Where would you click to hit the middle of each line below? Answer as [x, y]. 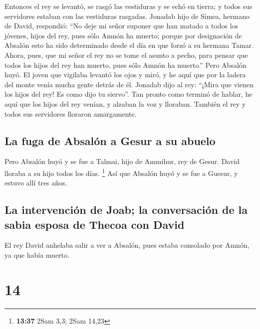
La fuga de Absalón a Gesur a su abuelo [110, 140]
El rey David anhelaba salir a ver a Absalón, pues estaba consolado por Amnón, [127, 245]
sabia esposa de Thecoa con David [95, 224]
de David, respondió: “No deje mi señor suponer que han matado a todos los [122, 26]
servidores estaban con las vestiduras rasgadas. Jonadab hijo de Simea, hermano [127, 16]
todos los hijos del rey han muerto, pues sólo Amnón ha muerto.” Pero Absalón [126, 65]
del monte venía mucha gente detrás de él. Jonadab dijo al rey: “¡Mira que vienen [129, 84]
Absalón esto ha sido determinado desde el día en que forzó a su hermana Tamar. [129, 45]
